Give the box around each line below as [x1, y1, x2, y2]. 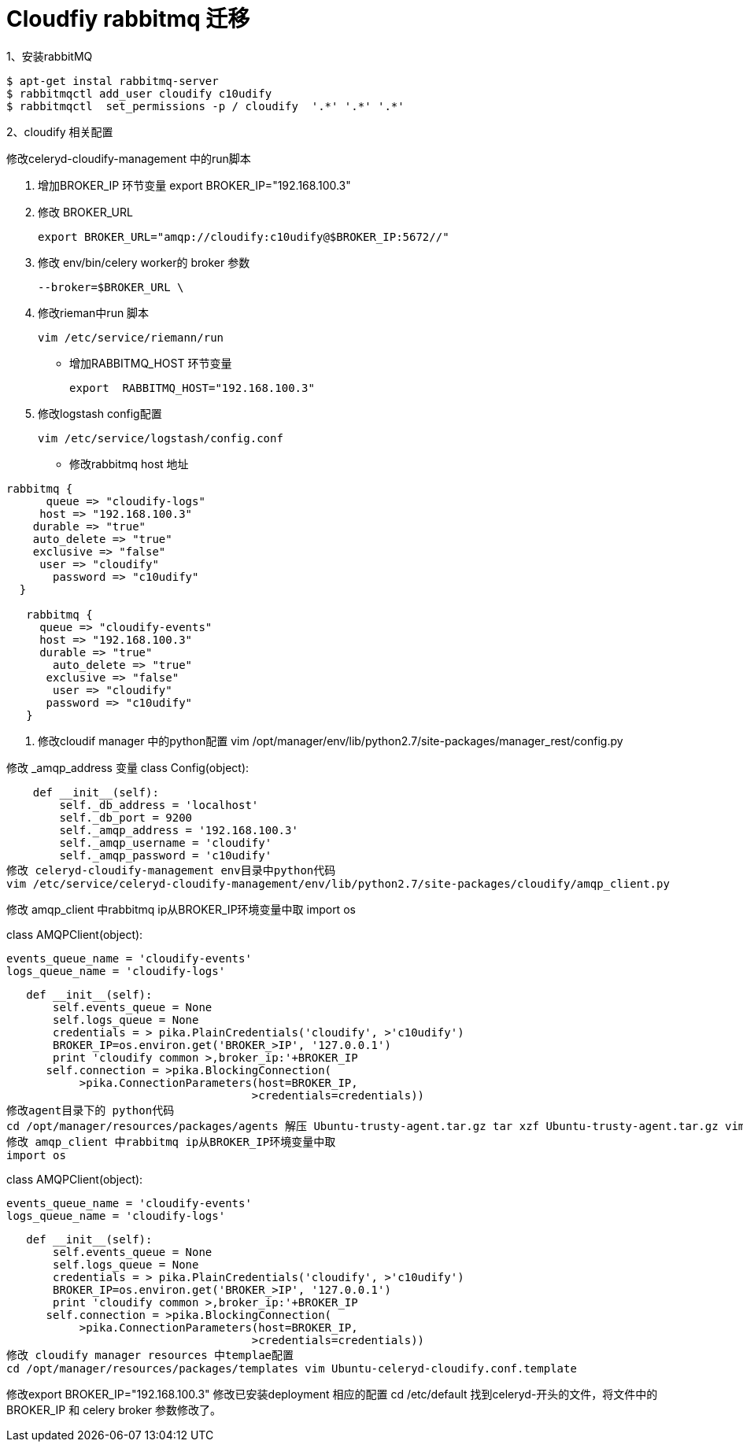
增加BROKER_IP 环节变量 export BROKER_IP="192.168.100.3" [38, 178, 351, 192]
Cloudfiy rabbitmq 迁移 [6, 6, 250, 32]
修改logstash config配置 [38, 406, 162, 420]
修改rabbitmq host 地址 [69, 456, 189, 471]
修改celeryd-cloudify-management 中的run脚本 [6, 151, 251, 165]
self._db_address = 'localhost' [59, 798, 259, 811]
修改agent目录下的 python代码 [6, 1103, 175, 1117]
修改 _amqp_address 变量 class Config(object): [6, 760, 250, 774]
